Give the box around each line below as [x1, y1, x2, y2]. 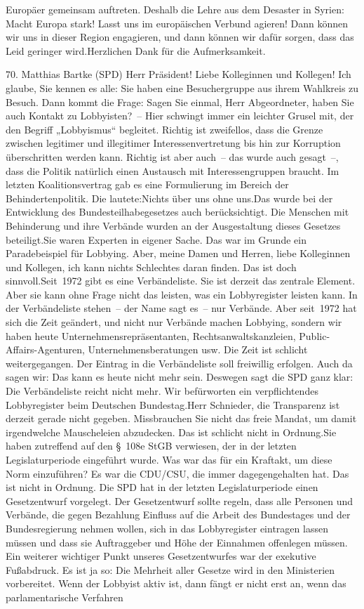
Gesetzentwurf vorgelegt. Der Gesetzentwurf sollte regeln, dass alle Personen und [6, 493, 353, 508]
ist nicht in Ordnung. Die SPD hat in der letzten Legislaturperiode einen [6, 480, 318, 495]
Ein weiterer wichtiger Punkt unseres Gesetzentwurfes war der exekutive [6, 549, 316, 563]
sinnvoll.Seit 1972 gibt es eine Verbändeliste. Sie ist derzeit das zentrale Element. [6, 273, 356, 288]
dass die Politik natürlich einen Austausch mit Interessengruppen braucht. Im [6, 163, 339, 178]
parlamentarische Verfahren [6, 589, 123, 604]
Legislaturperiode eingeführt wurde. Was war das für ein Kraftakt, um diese [6, 452, 332, 466]
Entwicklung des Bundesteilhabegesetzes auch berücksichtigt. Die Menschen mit [6, 204, 349, 219]
